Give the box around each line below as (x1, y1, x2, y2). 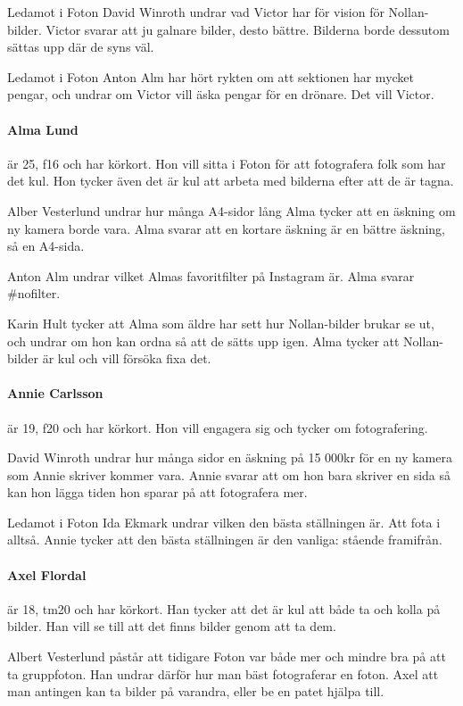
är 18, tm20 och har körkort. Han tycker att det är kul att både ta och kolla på (7, 599, 441, 618)
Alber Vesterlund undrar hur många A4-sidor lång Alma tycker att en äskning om (7, 201, 456, 220)
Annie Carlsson (7, 384, 103, 403)
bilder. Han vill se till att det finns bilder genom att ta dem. (7, 617, 336, 635)
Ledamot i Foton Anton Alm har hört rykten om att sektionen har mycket (7, 67, 415, 86)
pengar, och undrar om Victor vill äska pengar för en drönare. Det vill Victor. (7, 85, 434, 104)
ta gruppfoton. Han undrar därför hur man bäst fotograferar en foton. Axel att (7, 664, 439, 683)
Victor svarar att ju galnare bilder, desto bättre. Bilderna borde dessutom (45, 20, 450, 38)
